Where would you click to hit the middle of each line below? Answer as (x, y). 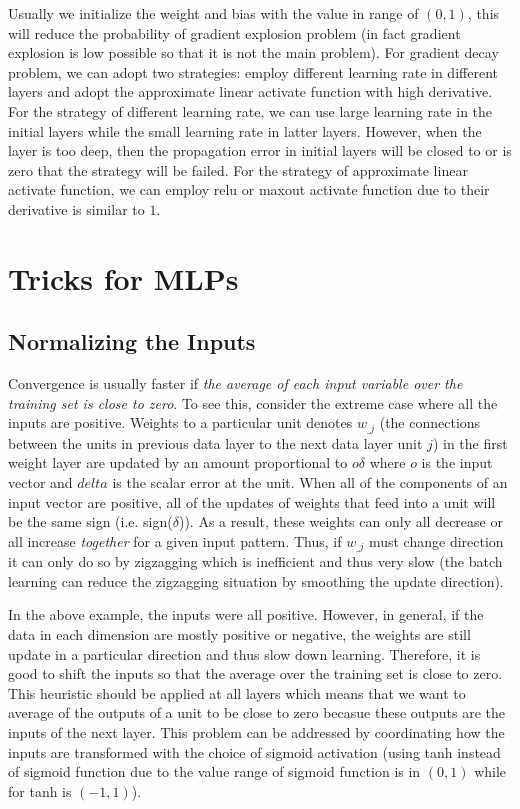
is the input (457, 462)
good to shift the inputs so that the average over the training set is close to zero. (255, 673)
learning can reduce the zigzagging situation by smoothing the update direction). (256, 580)
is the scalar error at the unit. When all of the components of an (310, 481)
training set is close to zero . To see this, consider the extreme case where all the (253, 402)
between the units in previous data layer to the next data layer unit (215, 442)
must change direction (436, 540)
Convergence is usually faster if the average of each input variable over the (235, 383)
